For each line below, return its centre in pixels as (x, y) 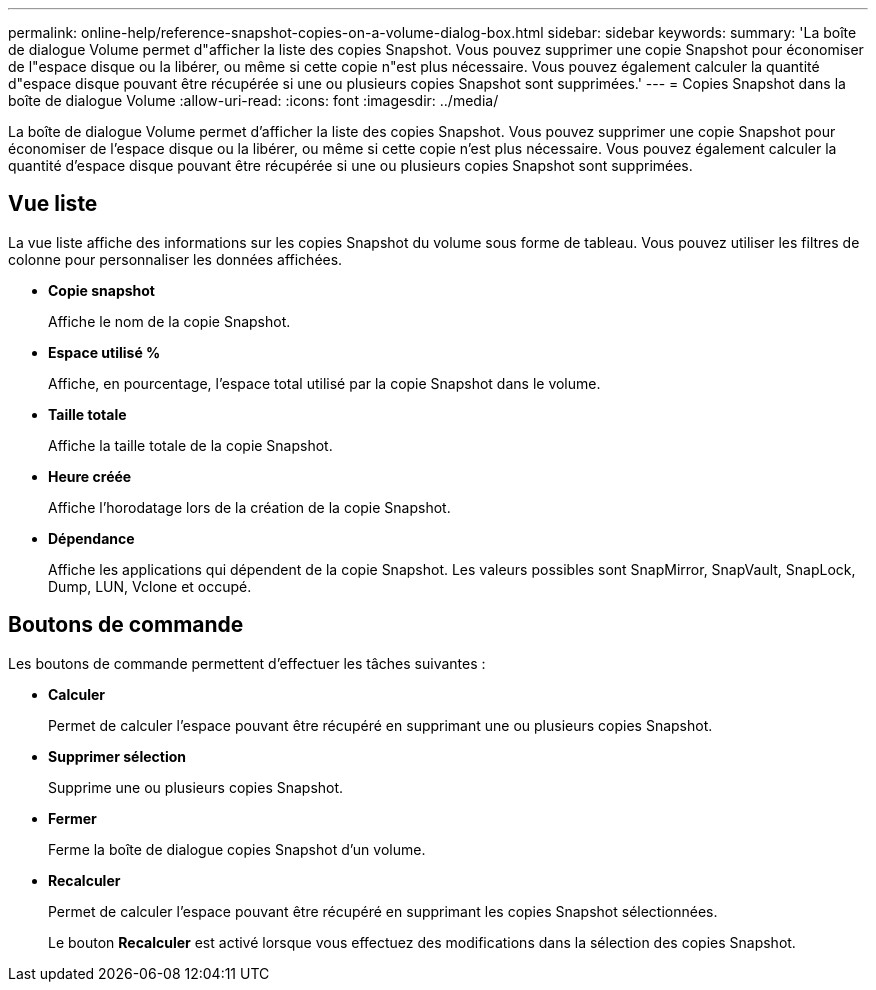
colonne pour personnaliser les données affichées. (175, 259)
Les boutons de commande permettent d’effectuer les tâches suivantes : (247, 663)
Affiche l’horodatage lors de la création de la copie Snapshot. (249, 507)
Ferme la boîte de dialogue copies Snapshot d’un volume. (237, 849)
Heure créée (90, 476)
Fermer (72, 818)
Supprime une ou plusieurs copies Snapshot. (196, 787)
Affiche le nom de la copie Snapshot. (169, 321)
